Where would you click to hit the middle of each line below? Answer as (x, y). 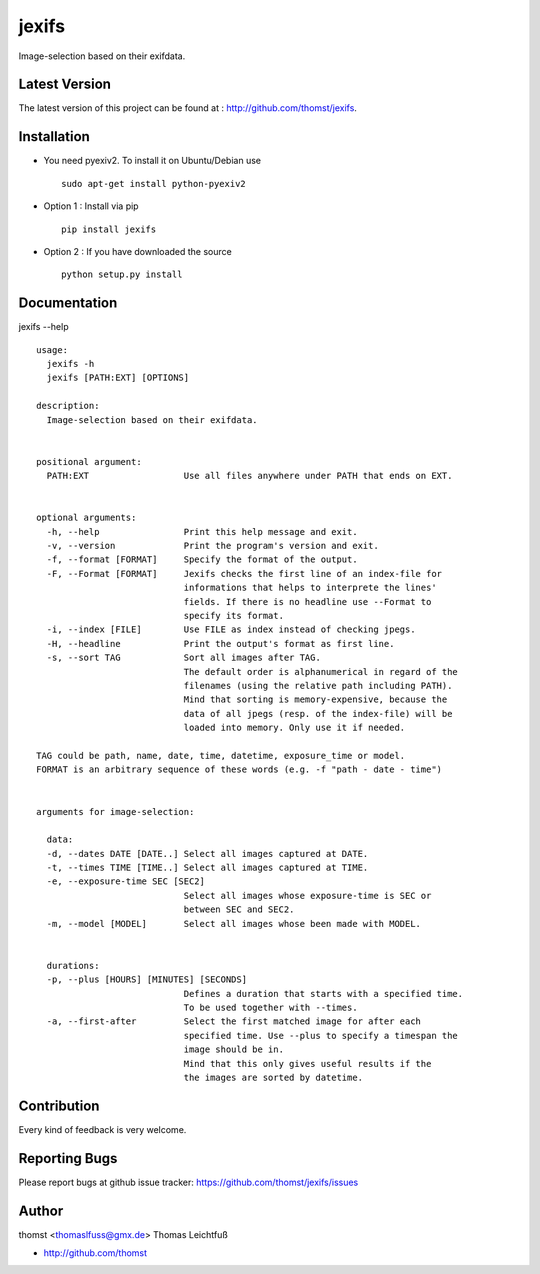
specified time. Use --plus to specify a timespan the (321, 1035)
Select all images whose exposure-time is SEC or (307, 895)
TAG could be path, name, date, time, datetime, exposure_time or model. (221, 755)
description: (68, 406)
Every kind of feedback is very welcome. (102, 1129)
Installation (54, 136)
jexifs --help (43, 327)
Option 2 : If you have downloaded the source (137, 251)
